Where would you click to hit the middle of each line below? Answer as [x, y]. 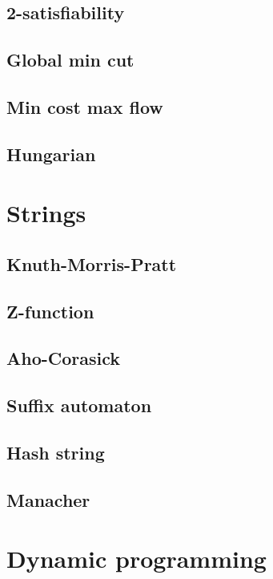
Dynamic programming [136, 559]
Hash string [56, 453]
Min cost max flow [85, 106]
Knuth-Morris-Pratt [92, 263]
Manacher [48, 499]
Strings [46, 213]
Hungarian [51, 154]
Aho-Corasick [64, 358]
